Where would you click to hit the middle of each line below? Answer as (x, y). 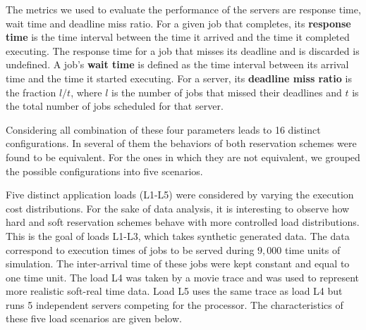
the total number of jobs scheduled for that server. (115, 106)
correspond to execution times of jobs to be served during (130, 249)
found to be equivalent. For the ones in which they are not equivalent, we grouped (183, 157)
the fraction (31, 92)
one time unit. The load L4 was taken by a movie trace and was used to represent (183, 277)
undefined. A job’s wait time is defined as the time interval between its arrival (177, 64)
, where (86, 92)
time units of (312, 249)
